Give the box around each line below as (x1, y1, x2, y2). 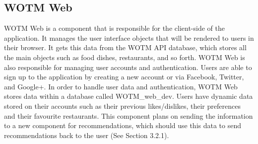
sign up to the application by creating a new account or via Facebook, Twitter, (4, 72, 244, 82)
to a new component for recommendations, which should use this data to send (4, 120, 242, 131)
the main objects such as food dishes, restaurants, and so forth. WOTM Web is (4, 52, 245, 62)
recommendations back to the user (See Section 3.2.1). (4, 130, 169, 140)
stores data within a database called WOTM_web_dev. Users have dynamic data (4, 91, 253, 101)
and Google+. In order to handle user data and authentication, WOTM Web (4, 81, 238, 91)
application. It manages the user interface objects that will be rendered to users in (4, 32, 254, 43)
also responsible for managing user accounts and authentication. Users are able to (4, 62, 252, 72)
